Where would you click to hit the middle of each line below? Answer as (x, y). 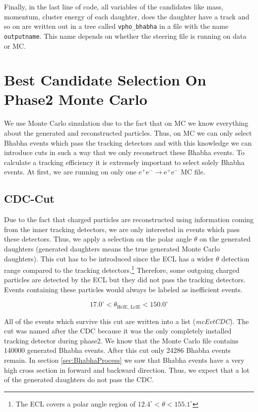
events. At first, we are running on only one (70, 172)
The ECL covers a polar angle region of (76, 403)
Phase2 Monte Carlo (76, 99)
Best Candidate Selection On (105, 80)
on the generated (225, 239)
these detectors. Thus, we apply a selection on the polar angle (98, 239)
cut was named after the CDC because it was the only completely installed (118, 331)
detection (235, 258)
